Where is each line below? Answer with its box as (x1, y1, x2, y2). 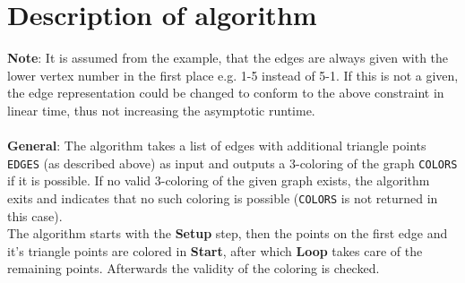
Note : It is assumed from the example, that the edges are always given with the (7, 48, 449, 67)
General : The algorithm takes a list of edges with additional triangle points (7, 136, 426, 155)
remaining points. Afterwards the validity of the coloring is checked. (7, 259, 380, 278)
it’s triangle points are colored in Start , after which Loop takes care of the (7, 241, 423, 260)
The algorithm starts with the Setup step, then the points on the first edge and (7, 224, 448, 243)
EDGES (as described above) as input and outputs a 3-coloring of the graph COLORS (7, 153, 458, 172)
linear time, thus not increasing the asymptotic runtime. (7, 100, 315, 119)
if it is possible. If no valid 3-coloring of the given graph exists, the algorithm (7, 171, 430, 190)
